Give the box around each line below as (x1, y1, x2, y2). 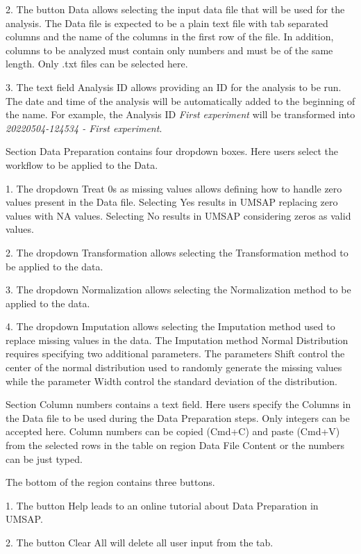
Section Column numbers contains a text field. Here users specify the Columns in (6, 397, 351, 412)
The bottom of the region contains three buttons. (6, 475, 215, 489)
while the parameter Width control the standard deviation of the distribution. (6, 373, 337, 388)
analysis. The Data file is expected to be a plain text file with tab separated (6, 15, 328, 30)
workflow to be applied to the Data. (6, 157, 158, 172)
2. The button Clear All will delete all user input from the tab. (6, 535, 274, 549)
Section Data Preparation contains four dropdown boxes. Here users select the (6, 144, 338, 158)
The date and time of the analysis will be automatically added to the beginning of (6, 93, 355, 108)
